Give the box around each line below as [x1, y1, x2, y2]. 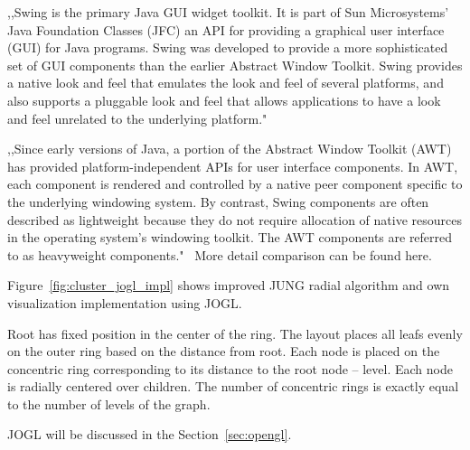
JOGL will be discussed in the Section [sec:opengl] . [7, 425, 292, 444]
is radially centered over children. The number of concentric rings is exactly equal [7, 377, 459, 396]
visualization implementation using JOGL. [7, 293, 242, 312]
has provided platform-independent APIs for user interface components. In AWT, [7, 156, 458, 175]
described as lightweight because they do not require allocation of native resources [7, 210, 463, 229]
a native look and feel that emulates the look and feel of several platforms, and [7, 73, 444, 92]
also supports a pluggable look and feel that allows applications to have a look [7, 90, 441, 109]
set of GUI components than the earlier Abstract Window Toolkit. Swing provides [7, 55, 463, 74]
